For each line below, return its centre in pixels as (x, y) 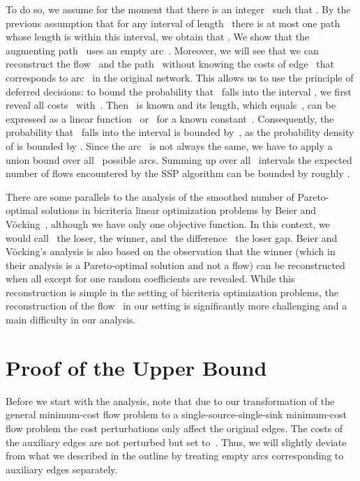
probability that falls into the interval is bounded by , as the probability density (180, 132)
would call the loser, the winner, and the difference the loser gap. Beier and (172, 237)
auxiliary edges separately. (62, 469)
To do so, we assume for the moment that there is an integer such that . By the (178, 9)
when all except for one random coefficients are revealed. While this (150, 278)
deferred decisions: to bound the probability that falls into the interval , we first (179, 91)
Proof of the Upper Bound (136, 367)
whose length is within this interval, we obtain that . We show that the (158, 37)
